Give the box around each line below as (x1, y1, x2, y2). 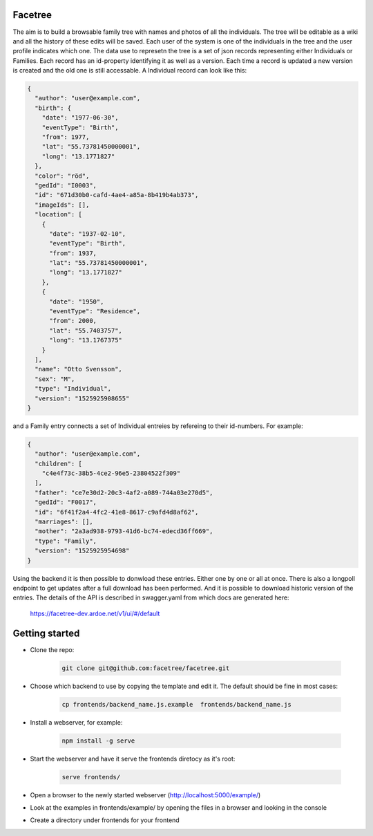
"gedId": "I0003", (35, 181, 97, 189)
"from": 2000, (49, 317, 97, 325)
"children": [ (35, 460, 83, 467)
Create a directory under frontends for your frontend (30, 816, 180, 824)
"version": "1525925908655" (35, 394, 130, 402)
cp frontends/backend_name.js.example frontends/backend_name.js (61, 700, 291, 708)
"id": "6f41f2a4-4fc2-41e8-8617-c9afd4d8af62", (35, 508, 199, 516)
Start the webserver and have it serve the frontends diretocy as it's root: (30, 754, 236, 763)
